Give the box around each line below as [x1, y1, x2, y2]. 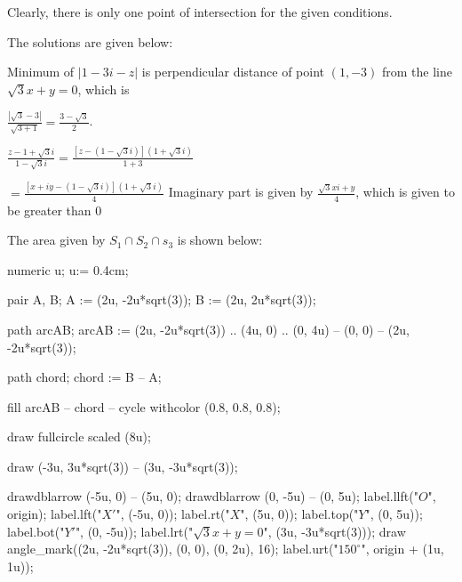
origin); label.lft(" [7, 505, 102, 523]
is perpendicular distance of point [141, 62, 324, 81]
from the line [381, 62, 452, 81]
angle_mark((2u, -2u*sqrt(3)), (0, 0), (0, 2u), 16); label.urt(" [7, 539, 339, 558]
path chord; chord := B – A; [7, 368, 162, 386]
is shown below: [177, 230, 263, 249]
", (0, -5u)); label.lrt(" [75, 521, 194, 540]
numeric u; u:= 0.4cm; [7, 260, 129, 279]
